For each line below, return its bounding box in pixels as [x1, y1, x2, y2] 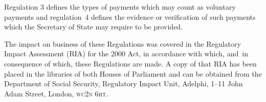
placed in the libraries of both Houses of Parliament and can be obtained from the [4, 68, 262, 79]
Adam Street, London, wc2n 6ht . [4, 88, 108, 98]
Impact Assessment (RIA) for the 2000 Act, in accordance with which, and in [4, 48, 248, 59]
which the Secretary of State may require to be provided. [4, 21, 183, 32]
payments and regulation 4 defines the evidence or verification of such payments [4, 11, 256, 22]
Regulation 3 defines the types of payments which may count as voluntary [4, 2, 236, 12]
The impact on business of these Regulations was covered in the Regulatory [4, 38, 241, 49]
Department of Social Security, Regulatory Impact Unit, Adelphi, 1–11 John [4, 78, 243, 89]
